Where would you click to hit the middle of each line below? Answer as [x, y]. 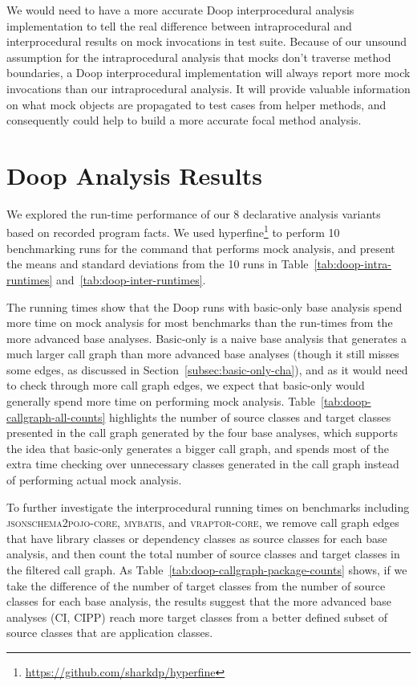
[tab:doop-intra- [353, 264]
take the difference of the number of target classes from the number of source [196, 585]
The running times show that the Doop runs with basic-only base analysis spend [204, 306]
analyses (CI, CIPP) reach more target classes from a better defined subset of [197, 617]
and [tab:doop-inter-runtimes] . [131, 279]
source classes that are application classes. [110, 633]
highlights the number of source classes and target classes [250, 416]
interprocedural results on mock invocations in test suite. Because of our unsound [207, 41]
